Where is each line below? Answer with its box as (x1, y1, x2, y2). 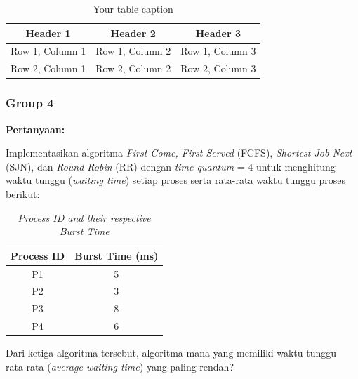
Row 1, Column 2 (95, 44, 171, 58)
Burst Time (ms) (74, 248, 159, 262)
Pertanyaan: (6, 121, 65, 136)
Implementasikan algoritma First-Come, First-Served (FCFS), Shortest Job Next (6, 145, 352, 160)
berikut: (6, 186, 40, 201)
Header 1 (25, 25, 71, 40)
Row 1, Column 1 (11, 44, 86, 58)
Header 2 (110, 25, 156, 40)
